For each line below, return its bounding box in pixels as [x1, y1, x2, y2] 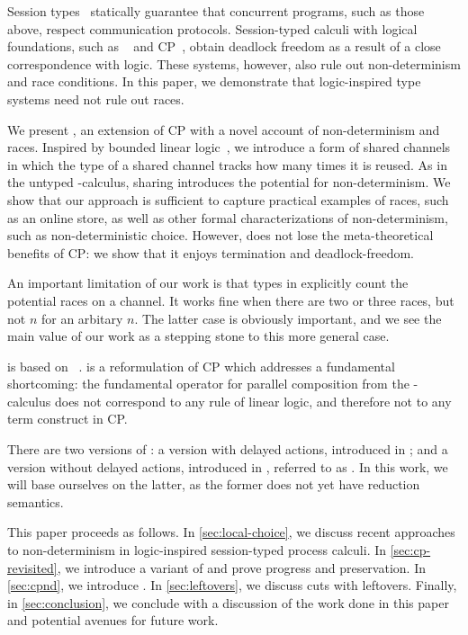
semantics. [7, 492, 64, 511]
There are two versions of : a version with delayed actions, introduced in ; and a [7, 440, 448, 459]
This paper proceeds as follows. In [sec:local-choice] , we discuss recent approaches [7, 523, 455, 541]
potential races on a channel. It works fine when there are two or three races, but [7, 291, 454, 309]
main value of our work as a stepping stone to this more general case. [7, 326, 390, 345]
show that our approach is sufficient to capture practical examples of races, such [7, 190, 449, 209]
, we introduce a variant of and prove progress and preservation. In [57, 558, 426, 577]
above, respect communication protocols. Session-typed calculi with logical [7, 19, 418, 38]
